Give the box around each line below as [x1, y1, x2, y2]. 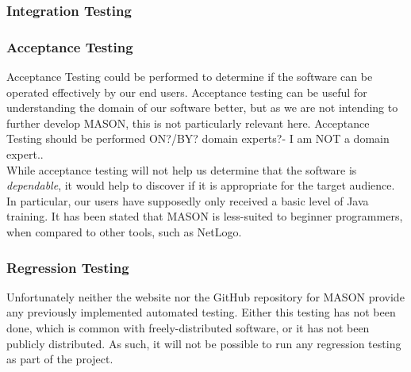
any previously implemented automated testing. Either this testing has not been [6, 304, 396, 320]
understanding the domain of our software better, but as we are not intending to [6, 99, 398, 116]
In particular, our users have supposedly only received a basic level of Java [6, 192, 369, 209]
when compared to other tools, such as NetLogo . [6, 224, 242, 240]
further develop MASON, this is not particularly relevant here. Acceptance [6, 114, 370, 131]
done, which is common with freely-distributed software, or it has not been [6, 320, 370, 336]
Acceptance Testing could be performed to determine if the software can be [6, 68, 373, 85]
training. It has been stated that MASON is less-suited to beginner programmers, [6, 208, 403, 224]
